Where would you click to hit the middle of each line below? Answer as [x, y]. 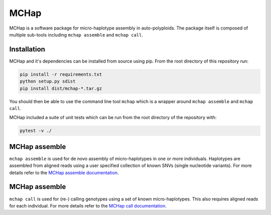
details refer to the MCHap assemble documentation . [64, 172]
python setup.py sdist [48, 81]
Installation [27, 49]
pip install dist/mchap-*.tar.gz [61, 88]
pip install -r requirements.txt [61, 74]
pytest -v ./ [36, 131]
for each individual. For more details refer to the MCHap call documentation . [88, 205]
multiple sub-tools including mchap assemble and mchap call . [76, 34]
